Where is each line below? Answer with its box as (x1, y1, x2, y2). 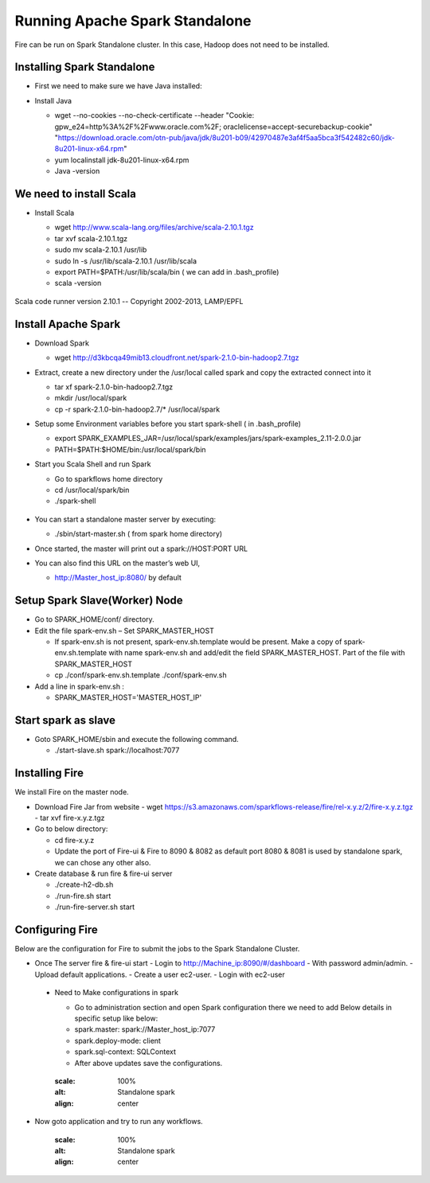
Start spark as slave (14, 713, 115, 727)
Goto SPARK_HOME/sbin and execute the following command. (34, 734, 239, 744)
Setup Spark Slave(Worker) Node (14, 594, 183, 607)
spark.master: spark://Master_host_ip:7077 (74, 1025, 216, 1034)
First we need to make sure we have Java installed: (34, 81, 202, 91)
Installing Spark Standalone (14, 61, 155, 74)
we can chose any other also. (54, 857, 151, 867)
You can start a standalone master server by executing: (34, 514, 217, 524)
